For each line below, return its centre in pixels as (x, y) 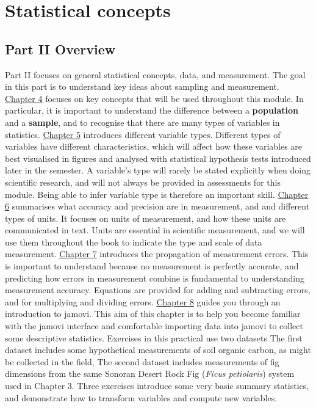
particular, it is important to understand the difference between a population (152, 110)
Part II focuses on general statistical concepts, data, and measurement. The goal (155, 74)
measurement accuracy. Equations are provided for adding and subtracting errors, (158, 290)
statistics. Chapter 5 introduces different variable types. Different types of (143, 134)
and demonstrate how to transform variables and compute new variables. (141, 397)
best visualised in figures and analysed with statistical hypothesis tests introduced (158, 158)
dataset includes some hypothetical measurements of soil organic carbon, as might (158, 350)
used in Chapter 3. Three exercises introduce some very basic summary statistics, (157, 386)
